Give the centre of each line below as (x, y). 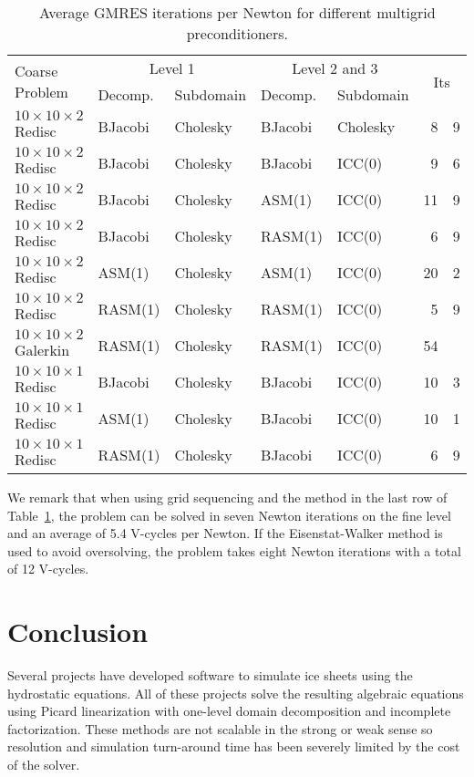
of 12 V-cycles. (48, 569)
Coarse (36, 71)
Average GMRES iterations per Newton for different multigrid (237, 12)
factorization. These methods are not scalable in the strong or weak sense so (220, 728)
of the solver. (44, 765)
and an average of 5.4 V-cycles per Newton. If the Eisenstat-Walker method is (225, 533)
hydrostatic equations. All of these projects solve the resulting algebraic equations (236, 693)
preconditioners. (237, 33)
